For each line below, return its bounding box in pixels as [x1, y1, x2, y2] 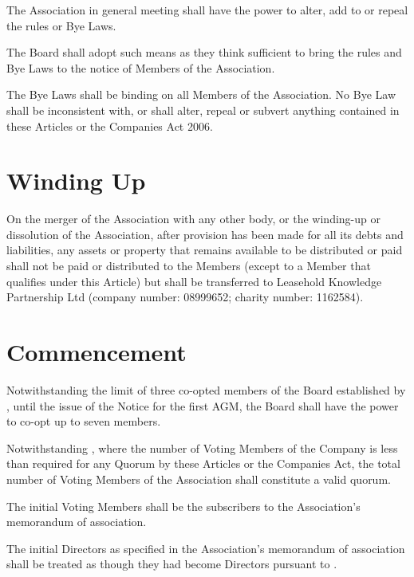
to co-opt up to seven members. [6, 413, 161, 430]
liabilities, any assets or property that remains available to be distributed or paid [6, 241, 403, 258]
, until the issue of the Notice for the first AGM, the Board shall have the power [6, 397, 399, 414]
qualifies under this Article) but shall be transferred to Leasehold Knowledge [6, 273, 382, 289]
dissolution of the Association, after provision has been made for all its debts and [6, 226, 404, 242]
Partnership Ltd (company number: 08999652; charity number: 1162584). [6, 288, 364, 305]
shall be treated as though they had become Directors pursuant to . [6, 555, 337, 572]
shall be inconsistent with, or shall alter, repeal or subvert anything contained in [6, 101, 400, 118]
